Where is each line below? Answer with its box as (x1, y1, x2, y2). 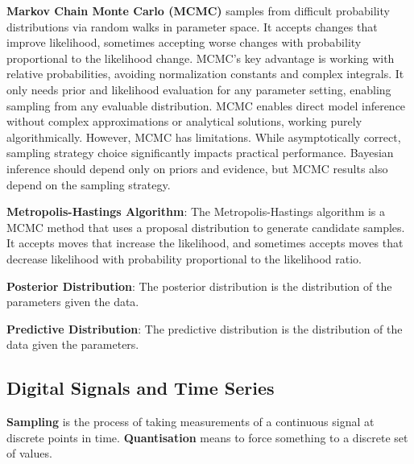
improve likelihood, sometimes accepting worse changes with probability (6, 34, 362, 51)
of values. (6, 445, 52, 462)
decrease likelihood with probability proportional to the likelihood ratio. (6, 250, 362, 267)
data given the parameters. (6, 336, 139, 353)
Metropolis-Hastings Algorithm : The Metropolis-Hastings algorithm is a (6, 203, 386, 220)
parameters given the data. (6, 293, 139, 310)
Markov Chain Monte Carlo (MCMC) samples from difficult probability (6, 2, 390, 19)
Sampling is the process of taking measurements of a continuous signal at (6, 413, 375, 430)
